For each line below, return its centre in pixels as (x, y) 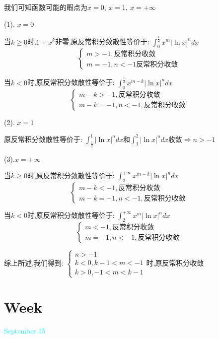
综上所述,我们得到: (34, 263)
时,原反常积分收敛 (175, 263)
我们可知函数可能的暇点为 (46, 7)
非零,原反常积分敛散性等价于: (102, 41)
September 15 (25, 330)
